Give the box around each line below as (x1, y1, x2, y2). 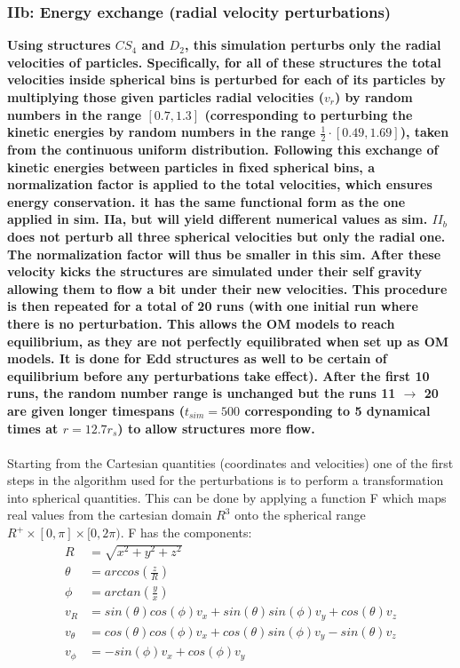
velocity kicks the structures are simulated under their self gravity (7, 262, 423, 281)
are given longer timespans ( (7, 401, 185, 419)
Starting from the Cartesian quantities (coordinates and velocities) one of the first (7, 453, 454, 472)
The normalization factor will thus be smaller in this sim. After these (7, 244, 441, 263)
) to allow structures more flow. (117, 418, 315, 437)
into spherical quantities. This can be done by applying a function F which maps (7, 488, 447, 506)
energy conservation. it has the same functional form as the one (7, 192, 406, 211)
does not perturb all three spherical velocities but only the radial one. (7, 227, 446, 245)
